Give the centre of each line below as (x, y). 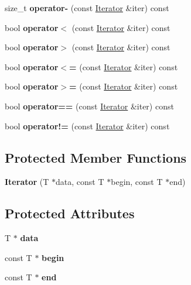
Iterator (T (27, 182)
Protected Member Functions (96, 157)
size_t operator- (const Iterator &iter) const (87, 8)
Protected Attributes (70, 213)
